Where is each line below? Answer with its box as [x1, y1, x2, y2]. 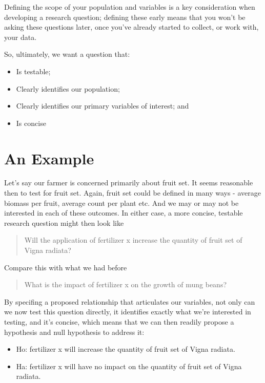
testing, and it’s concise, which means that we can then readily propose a [4, 316, 234, 327]
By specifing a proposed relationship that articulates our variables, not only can [4, 296, 255, 307]
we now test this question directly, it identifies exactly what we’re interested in [4, 306, 251, 317]
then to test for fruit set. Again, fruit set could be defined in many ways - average [4, 187, 261, 198]
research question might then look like [4, 217, 124, 228]
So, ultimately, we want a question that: [4, 49, 130, 59]
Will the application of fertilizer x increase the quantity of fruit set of [24, 235, 242, 245]
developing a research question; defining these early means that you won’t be [4, 11, 246, 22]
